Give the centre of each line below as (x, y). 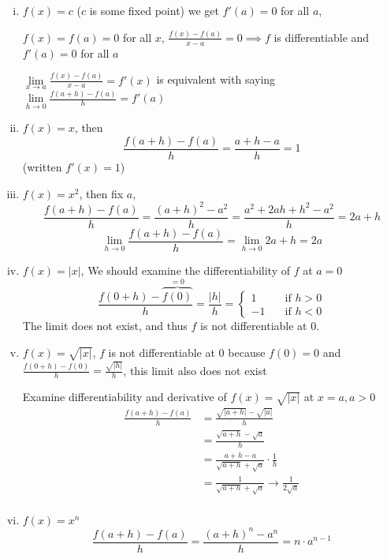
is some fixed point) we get (154, 10)
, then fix (101, 193)
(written (42, 167)
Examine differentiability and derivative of (125, 397)
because (247, 352)
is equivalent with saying (216, 79)
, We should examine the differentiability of (185, 270)
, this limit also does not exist (195, 370)
